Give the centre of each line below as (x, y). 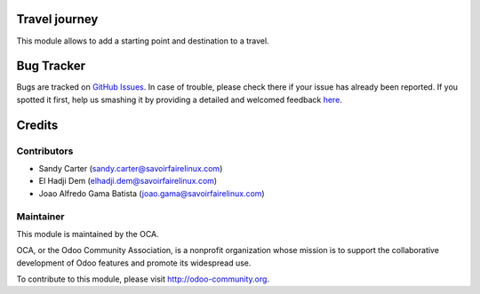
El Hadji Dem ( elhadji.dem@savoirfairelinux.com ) (128, 181)
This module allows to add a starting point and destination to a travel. (143, 41)
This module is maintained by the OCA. (88, 234)
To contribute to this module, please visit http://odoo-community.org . (143, 279)
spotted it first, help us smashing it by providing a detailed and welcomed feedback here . (179, 99)
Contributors (45, 151)
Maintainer (40, 216)
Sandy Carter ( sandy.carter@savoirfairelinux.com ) (131, 168)
